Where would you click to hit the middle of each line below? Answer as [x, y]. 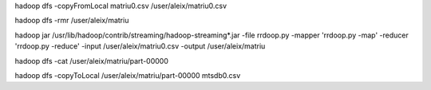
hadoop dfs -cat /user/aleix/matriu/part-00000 [92, 61]
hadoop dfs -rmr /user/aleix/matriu [72, 21]
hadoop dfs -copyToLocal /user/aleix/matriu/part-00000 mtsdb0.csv [128, 75]
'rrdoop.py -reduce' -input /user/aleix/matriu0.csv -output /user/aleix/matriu [140, 46]
